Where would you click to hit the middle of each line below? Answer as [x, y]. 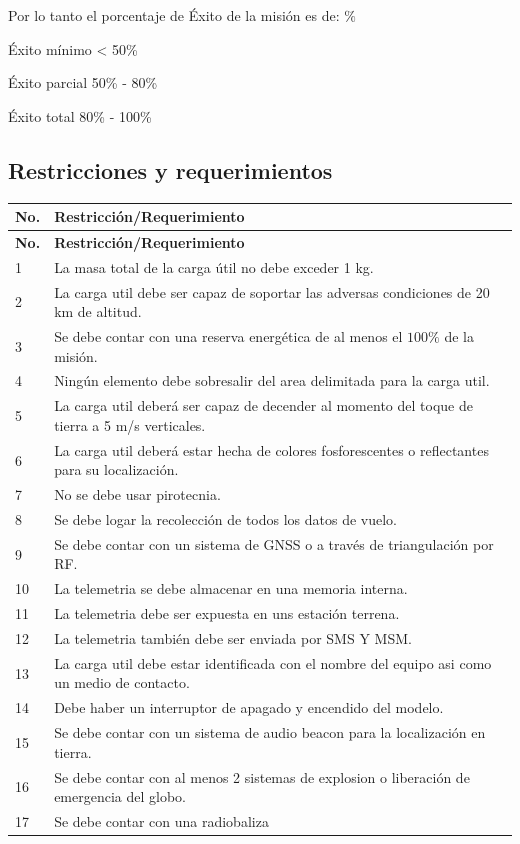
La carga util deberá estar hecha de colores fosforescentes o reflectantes [271, 449]
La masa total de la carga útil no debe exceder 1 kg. [214, 266]
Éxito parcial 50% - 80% [83, 82]
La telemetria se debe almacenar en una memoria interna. [231, 588]
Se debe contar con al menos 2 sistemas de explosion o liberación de [262, 776]
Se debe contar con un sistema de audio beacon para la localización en [270, 732]
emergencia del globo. [120, 796]
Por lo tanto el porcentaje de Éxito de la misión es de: [174, 15]
